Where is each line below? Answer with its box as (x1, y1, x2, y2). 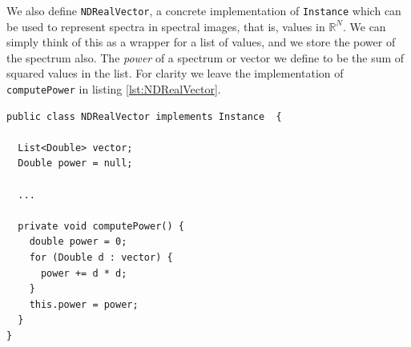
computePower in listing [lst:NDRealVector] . (6, 81, 221, 98)
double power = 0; (29, 236, 127, 248)
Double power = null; (18, 158, 133, 170)
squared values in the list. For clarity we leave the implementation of (6, 65, 344, 82)
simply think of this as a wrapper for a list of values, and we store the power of (6, 34, 396, 50)
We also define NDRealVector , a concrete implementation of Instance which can (6, 2, 401, 18)
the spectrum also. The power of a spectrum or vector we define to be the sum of (6, 49, 405, 66)
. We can (342, 18, 386, 34)
